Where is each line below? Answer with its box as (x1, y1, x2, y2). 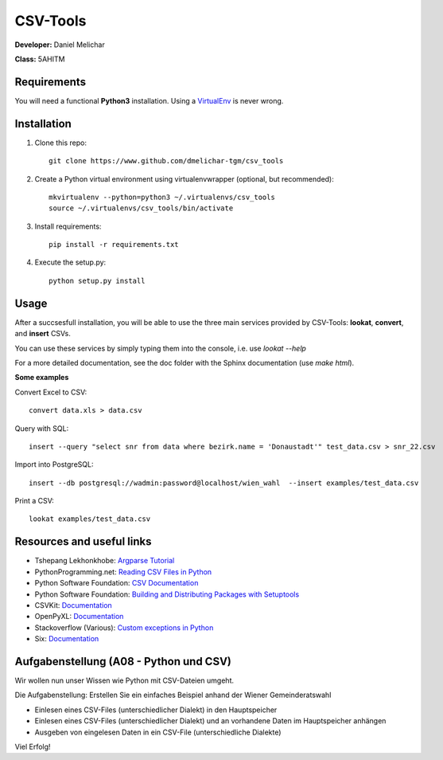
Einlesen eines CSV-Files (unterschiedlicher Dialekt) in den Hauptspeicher (34, 705, 278, 715)
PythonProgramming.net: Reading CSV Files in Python (34, 566, 212, 577)
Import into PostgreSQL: (14, 460, 94, 469)
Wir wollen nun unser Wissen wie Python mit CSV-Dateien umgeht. (14, 676, 235, 685)
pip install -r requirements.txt (49, 240, 179, 249)
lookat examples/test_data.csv (29, 515, 151, 523)
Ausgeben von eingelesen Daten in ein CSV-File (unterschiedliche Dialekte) (34, 727, 282, 737)
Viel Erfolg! (14, 742, 51, 751)
